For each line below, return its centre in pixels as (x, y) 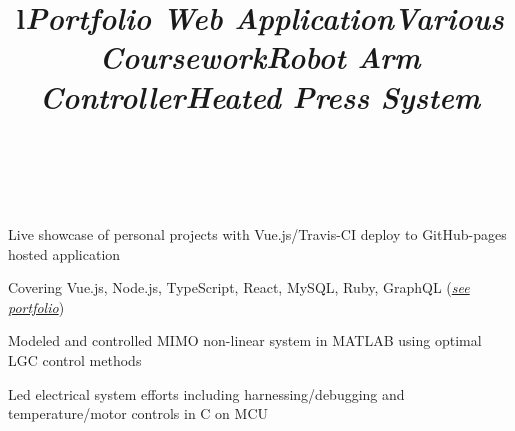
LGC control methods (75, 359)
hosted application (64, 253)
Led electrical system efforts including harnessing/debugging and (206, 393)
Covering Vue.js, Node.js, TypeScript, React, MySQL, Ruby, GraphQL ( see (239, 287)
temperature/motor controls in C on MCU (138, 413)
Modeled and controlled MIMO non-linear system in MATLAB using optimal (245, 340)
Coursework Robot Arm (260, 57)
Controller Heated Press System (260, 96)
